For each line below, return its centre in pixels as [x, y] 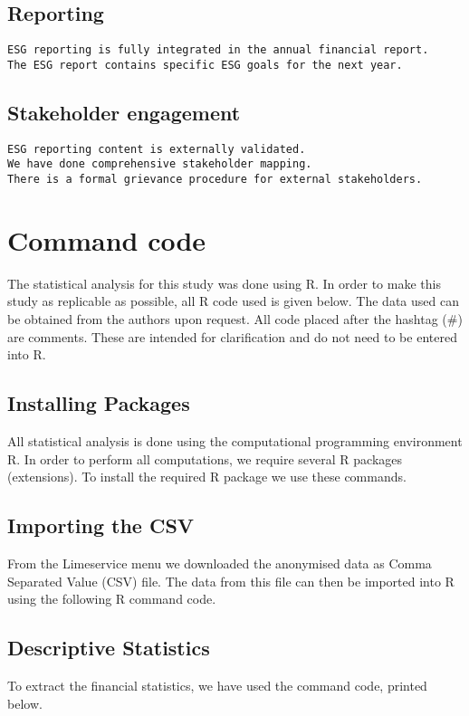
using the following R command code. [112, 599]
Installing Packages [99, 403]
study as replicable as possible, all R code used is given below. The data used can [233, 301]
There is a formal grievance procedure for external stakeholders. [215, 180]
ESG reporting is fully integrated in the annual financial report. [218, 50]
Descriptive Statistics [109, 648]
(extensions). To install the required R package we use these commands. [207, 477]
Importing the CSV [101, 525]
